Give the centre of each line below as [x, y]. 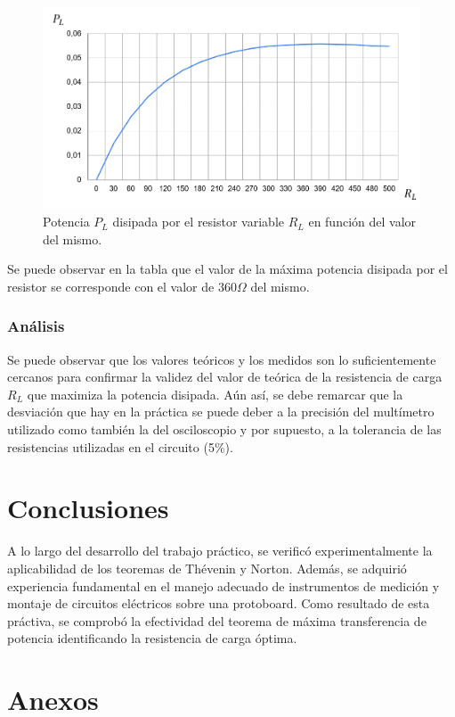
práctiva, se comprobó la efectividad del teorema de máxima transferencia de [217, 620]
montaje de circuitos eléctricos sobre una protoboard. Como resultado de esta [219, 603]
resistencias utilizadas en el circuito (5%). [120, 446]
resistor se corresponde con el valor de [111, 286]
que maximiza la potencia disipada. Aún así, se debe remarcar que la [215, 394]
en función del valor [362, 222]
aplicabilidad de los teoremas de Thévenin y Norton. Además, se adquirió [207, 568]
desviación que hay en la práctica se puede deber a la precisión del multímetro [221, 412]
